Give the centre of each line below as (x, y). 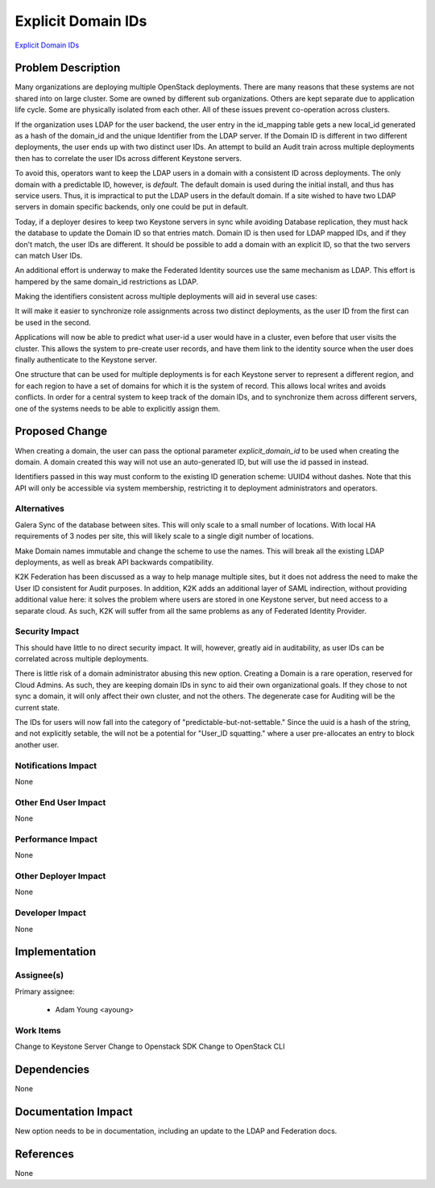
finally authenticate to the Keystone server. (86, 360)
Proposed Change (61, 431)
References (44, 1154)
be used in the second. (53, 322)
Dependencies (52, 1070)
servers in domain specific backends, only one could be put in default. (132, 207)
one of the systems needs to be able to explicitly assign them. (118, 408)
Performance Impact (56, 839)
